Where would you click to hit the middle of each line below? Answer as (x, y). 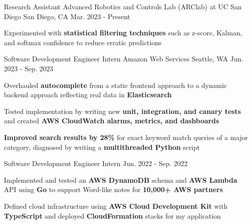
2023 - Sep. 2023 (29, 68)
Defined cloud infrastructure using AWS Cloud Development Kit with (116, 206)
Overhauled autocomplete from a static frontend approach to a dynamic (115, 85)
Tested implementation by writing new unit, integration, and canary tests (123, 111)
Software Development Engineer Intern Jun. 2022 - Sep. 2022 (96, 163)
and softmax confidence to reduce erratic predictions (83, 42)
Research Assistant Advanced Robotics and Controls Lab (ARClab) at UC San (123, 6)
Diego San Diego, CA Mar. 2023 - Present (67, 16)
